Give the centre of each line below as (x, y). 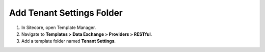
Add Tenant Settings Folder (66, 13)
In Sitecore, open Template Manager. (59, 27)
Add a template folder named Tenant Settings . (68, 41)
